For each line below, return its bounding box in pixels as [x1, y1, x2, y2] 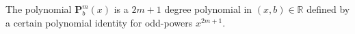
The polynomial [5, 2, 72, 16]
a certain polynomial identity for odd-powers [5, 15, 193, 29]
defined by [306, 2, 350, 16]
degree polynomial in [164, 2, 252, 16]
